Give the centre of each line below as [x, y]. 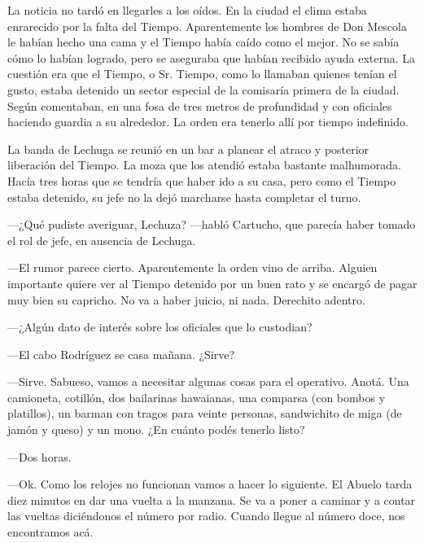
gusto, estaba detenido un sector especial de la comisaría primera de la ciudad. [203, 89]
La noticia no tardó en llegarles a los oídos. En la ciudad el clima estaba [187, 10]
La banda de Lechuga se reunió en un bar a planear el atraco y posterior [188, 149]
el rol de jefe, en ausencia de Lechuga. [102, 240]
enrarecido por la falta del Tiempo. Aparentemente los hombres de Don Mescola [207, 26]
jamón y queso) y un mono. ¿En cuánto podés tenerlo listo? [156, 429]
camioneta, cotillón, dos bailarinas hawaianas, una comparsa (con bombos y [197, 397]
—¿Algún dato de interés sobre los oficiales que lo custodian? [160, 327]
